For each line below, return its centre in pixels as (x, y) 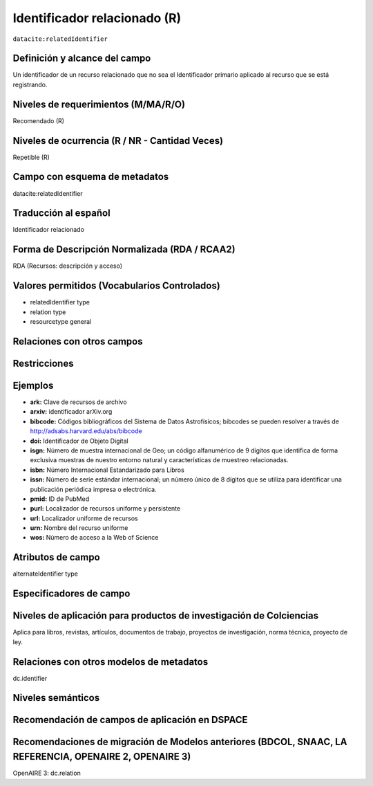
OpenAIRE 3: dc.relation (47, 773)
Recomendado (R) (39, 120)
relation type (48, 312)
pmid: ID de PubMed (60, 499)
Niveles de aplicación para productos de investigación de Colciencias (166, 616)
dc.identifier (30, 678)
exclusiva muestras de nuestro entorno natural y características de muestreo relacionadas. (160, 460)
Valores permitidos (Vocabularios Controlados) (116, 286)
